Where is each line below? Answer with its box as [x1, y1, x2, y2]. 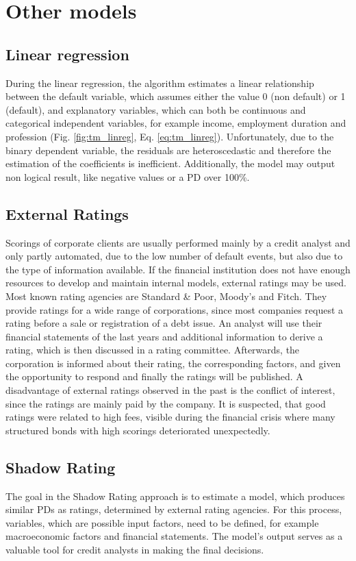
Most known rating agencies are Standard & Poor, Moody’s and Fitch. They [5, 288, 327, 303]
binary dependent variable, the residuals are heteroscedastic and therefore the [5, 142, 331, 157]
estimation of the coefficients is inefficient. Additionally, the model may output [5, 156, 335, 171]
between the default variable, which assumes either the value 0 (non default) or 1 [5, 89, 346, 103]
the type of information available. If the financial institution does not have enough [5, 262, 351, 276]
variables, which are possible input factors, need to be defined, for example [5, 515, 319, 529]
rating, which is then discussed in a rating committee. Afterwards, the [5, 342, 300, 357]
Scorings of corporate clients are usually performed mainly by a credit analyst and [5, 235, 351, 249]
